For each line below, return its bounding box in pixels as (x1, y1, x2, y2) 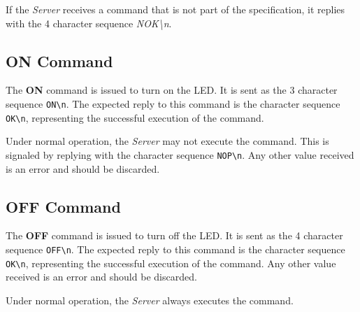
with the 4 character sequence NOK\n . (6, 15, 172, 30)
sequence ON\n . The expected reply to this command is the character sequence (6, 96, 340, 111)
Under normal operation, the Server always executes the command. (6, 292, 294, 307)
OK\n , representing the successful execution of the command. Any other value (6, 255, 336, 270)
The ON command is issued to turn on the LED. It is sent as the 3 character (6, 83, 338, 97)
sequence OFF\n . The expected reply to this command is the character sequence (6, 241, 345, 256)
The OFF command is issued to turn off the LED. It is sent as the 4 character (6, 228, 343, 243)
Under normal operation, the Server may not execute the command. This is (6, 134, 329, 148)
